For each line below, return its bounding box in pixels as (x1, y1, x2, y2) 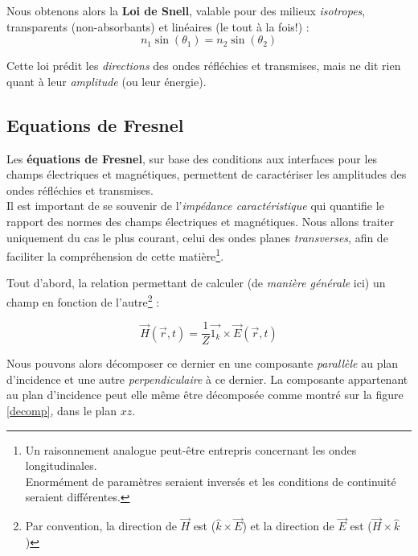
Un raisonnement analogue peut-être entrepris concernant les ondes (25, 441, 357, 458)
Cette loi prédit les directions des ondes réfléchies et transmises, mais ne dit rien (6, 57, 401, 74)
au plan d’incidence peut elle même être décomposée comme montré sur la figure (6, 386, 404, 403)
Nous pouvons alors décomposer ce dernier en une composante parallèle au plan (6, 355, 399, 372)
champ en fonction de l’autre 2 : (6, 290, 160, 310)
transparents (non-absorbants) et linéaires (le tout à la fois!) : (6, 18, 309, 35)
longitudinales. (25, 457, 97, 474)
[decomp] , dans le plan (6, 402, 117, 419)
